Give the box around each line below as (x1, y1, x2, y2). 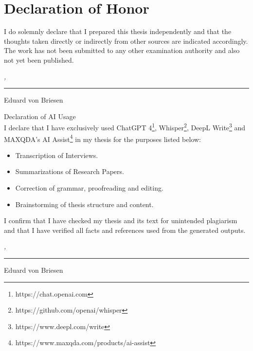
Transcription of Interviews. (15, 150, 98, 160)
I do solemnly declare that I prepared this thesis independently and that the (4, 26, 232, 36)
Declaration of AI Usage (4, 111, 76, 121)
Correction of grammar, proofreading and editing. (15, 182, 163, 193)
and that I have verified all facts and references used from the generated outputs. (4, 225, 246, 235)
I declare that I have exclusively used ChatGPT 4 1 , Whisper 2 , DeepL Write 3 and (4, 121, 246, 132)
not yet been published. (4, 54, 74, 65)
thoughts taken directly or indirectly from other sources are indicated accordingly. (4, 35, 248, 46)
